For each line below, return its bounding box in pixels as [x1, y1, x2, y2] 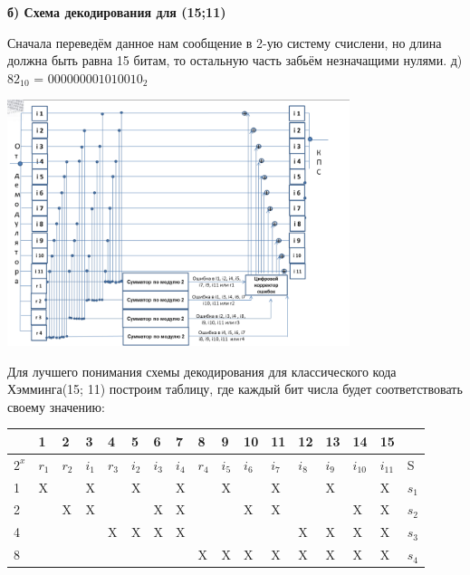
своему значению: [7, 397, 105, 416]
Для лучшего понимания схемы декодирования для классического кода [7, 361, 397, 380]
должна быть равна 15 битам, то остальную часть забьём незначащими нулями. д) [7, 51, 463, 70]
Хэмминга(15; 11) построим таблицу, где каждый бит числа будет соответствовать [7, 379, 463, 398]
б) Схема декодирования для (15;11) [7, 3, 226, 21]
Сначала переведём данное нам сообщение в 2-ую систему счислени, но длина [7, 33, 442, 52]
